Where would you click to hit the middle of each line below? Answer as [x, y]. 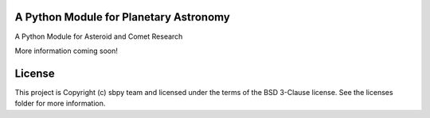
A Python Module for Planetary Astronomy [123, 17]
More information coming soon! [66, 51]
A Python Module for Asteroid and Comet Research [99, 36]
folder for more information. [60, 104]
